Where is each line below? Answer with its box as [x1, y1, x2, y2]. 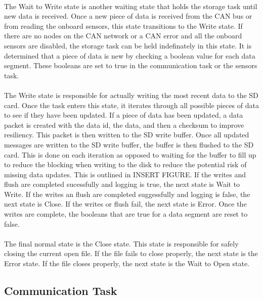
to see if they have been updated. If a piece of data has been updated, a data [4, 110, 243, 120]
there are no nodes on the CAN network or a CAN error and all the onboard [4, 30, 242, 41]
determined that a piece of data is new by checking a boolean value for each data [4, 50, 255, 61]
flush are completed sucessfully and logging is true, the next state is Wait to [4, 179, 240, 189]
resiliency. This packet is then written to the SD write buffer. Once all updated [4, 129, 249, 140]
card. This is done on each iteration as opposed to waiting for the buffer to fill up [4, 149, 256, 160]
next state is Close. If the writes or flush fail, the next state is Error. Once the [4, 198, 247, 209]
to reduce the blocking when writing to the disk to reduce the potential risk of [4, 159, 247, 170]
